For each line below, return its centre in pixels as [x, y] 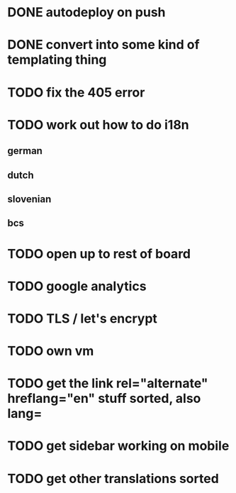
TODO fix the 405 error [76, 92]
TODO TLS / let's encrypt [83, 318]
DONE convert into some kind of [103, 45]
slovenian [29, 199]
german [25, 151]
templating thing [57, 60]
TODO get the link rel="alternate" [108, 383]
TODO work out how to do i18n [98, 124]
